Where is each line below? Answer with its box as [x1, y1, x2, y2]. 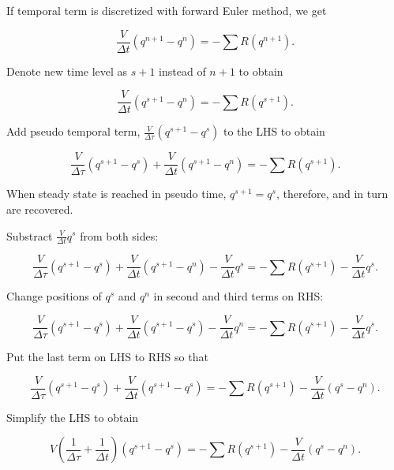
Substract [6, 227, 53, 244]
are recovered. [6, 200, 73, 217]
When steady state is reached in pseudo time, [6, 185, 227, 202]
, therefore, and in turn [276, 185, 388, 202]
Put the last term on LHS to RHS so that [6, 349, 208, 365]
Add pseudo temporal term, [6, 123, 141, 140]
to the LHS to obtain [223, 123, 325, 140]
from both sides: [80, 227, 159, 244]
